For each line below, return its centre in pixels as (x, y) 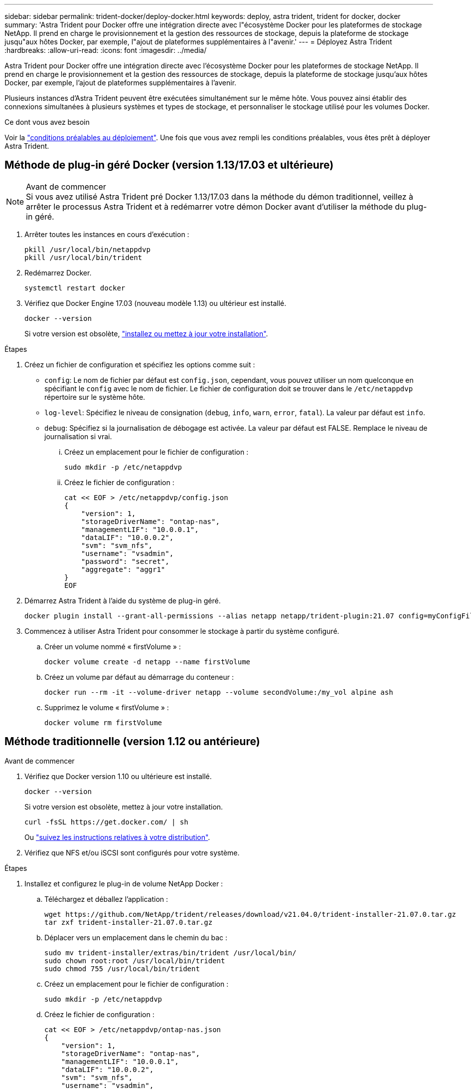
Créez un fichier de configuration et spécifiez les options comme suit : (140, 364)
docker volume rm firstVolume (103, 722)
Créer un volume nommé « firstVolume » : (113, 646)
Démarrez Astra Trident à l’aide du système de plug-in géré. (123, 600)
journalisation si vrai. (78, 436)
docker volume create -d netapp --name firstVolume (148, 662)
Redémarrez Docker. (58, 272)
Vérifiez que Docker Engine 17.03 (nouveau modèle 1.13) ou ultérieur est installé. (156, 303)
